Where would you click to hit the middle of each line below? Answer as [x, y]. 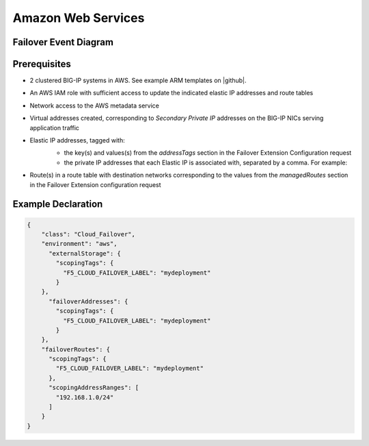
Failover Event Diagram [63, 42]
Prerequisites [42, 64]
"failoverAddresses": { [88, 301]
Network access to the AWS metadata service [95, 106]
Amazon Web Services [79, 18]
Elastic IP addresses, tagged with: [78, 140]
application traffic [55, 127]
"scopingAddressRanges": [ [94, 388]
